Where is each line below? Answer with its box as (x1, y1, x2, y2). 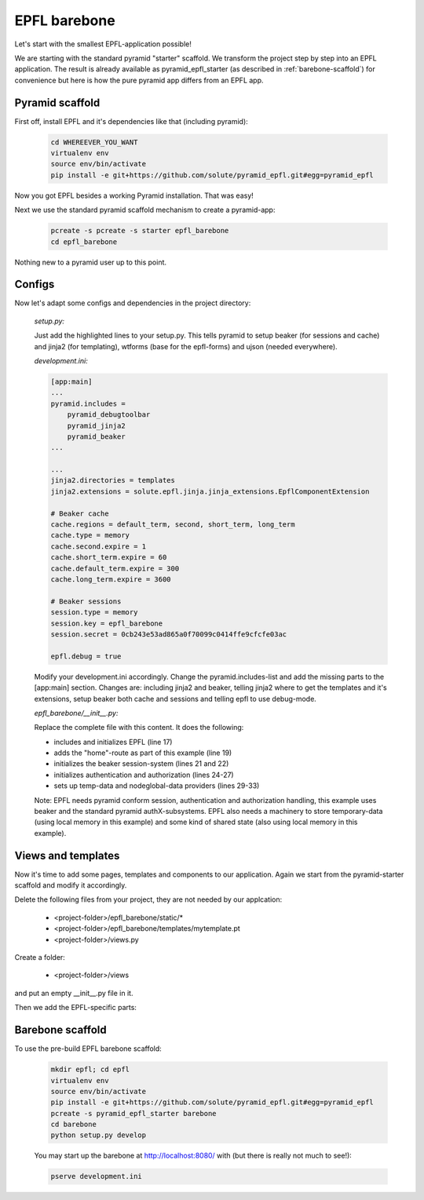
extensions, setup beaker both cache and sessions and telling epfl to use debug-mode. (34, 694, 317, 703)
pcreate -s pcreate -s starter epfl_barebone (50, 226, 229, 235)
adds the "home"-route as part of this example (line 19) (53, 748, 232, 757)
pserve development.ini (50, 1172, 143, 1181)
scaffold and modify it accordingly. (14, 881, 127, 890)
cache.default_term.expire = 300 (50, 564, 180, 573)
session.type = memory (50, 608, 138, 617)
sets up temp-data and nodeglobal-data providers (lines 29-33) (53, 781, 260, 790)
